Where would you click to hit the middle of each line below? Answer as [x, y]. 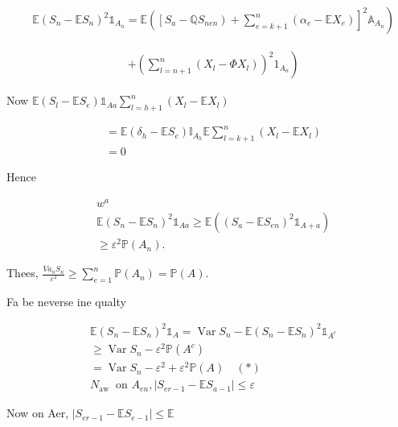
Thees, [23, 273]
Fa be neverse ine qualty [66, 301]
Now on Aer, [38, 413]
